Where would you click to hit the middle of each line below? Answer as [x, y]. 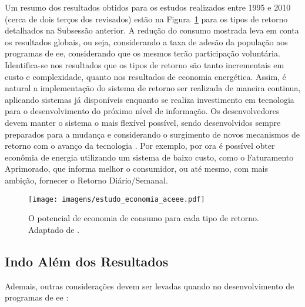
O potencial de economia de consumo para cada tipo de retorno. [144, 218]
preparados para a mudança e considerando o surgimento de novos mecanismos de [152, 134]
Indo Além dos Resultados [87, 261]
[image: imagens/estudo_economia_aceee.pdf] [117, 199]
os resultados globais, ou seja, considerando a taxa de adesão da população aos [146, 41]
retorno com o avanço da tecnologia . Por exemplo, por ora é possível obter [140, 146]
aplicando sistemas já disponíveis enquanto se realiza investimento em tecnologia [150, 99]
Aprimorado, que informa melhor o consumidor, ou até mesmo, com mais [137, 168]
